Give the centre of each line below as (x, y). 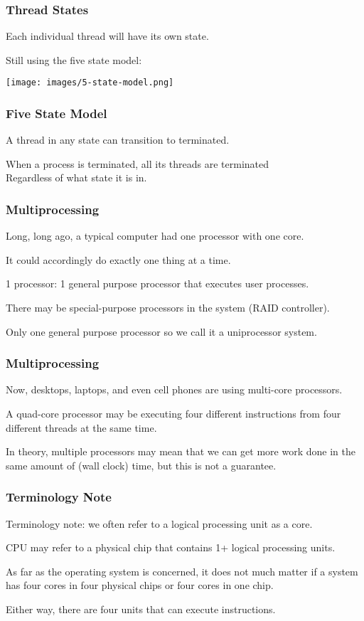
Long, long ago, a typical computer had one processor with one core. (155, 236)
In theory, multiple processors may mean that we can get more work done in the (181, 451)
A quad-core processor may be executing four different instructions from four (173, 414)
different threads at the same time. (81, 427)
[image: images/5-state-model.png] (90, 83)
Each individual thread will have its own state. (107, 36)
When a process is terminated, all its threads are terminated (138, 163)
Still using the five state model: (74, 59)
